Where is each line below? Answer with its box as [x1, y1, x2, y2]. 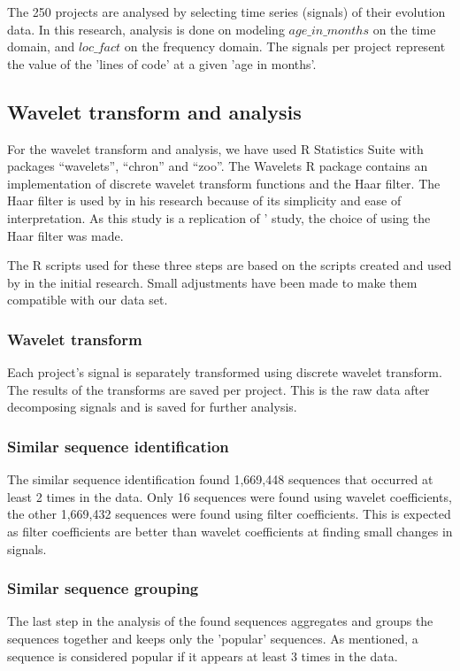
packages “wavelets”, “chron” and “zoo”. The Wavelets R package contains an [7, 157, 428, 175]
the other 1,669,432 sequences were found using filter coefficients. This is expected [7, 505, 451, 523]
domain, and [7, 37, 75, 56]
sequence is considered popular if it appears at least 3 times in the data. [7, 646, 398, 665]
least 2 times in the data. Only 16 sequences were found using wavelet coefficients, [7, 487, 452, 505]
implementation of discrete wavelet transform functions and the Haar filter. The [7, 174, 441, 192]
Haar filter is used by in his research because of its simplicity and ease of [7, 191, 402, 210]
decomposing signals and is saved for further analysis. [7, 397, 297, 416]
